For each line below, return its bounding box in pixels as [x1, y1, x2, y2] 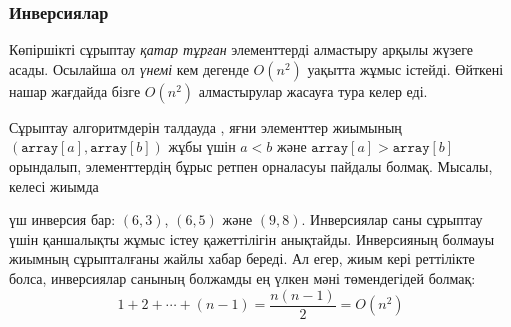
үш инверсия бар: [9, 209, 116, 230]
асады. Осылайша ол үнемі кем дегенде [9, 58, 249, 79]
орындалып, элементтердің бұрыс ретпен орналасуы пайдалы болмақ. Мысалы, [9, 156, 493, 176]
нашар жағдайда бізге [9, 80, 141, 101]
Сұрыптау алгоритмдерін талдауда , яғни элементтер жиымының [9, 116, 402, 137]
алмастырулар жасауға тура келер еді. [198, 80, 428, 101]
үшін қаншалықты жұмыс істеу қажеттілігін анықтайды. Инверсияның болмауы [9, 228, 495, 249]
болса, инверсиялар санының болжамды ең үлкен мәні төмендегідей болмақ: [9, 267, 476, 288]
